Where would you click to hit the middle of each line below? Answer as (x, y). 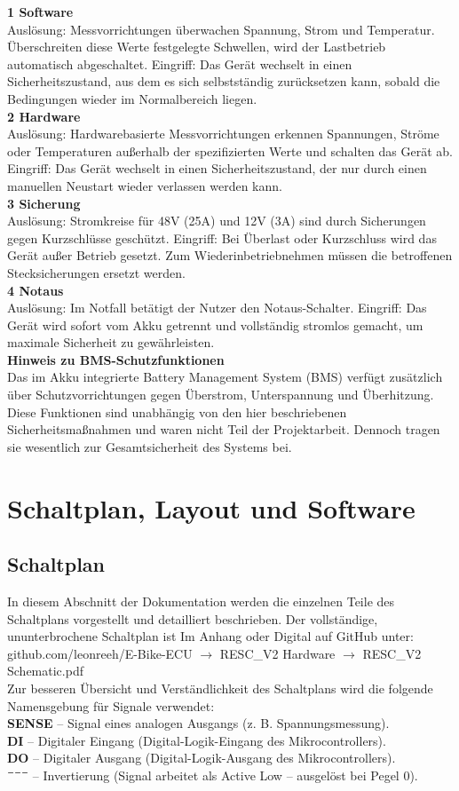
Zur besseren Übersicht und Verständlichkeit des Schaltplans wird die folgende (220, 688)
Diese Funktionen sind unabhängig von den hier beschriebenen (177, 411)
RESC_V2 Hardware (277, 653)
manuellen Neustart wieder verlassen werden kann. (145, 185)
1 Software (40, 12)
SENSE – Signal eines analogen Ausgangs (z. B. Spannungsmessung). (198, 723)
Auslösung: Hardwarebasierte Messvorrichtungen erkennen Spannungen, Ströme (223, 134)
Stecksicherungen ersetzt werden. (96, 272)
